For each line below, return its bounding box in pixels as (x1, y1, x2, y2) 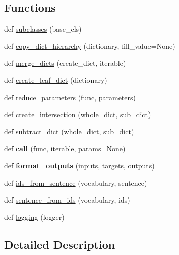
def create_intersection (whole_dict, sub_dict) (4, 109, 151, 120)
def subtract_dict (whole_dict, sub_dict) (4, 126, 134, 136)
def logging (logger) (4, 211, 65, 222)
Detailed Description (4, 236, 115, 252)
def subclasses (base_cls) (4, 23, 82, 34)
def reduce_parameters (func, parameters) (4, 92, 136, 102)
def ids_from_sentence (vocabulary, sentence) (4, 177, 147, 188)
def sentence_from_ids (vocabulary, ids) (4, 194, 130, 205)
